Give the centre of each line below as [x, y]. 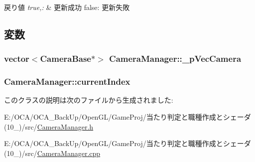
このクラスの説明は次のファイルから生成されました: [89, 100]
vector [17, 59]
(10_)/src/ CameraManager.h [49, 126]
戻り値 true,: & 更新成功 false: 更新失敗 [67, 7]
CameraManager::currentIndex [67, 81]
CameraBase [65, 59]
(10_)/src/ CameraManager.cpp [52, 153]
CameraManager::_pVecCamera [175, 59]
